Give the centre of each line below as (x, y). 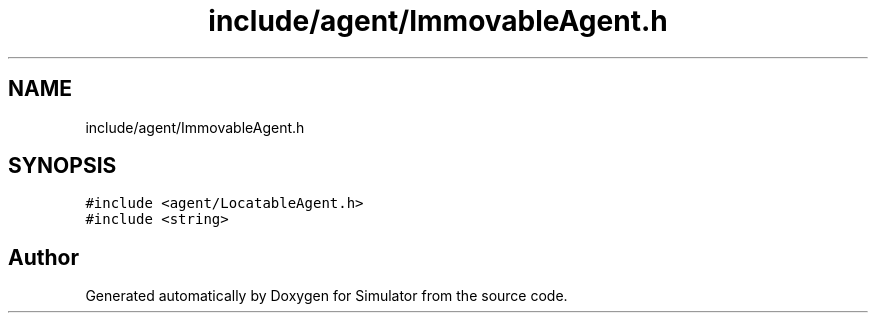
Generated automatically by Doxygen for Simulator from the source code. (326, 296)
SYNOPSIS (62, 166)
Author (43, 257)
